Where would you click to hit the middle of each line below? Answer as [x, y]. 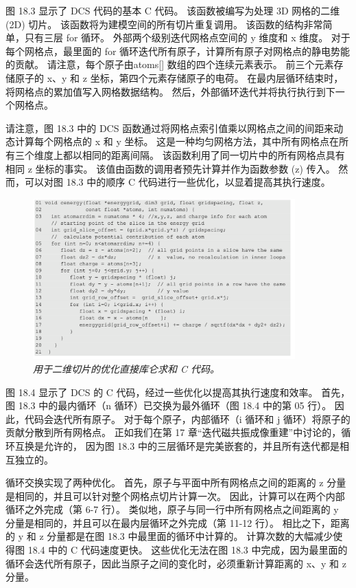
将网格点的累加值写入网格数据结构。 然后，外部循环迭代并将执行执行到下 [170, 91]
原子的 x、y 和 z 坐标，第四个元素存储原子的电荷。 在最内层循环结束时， [179, 77]
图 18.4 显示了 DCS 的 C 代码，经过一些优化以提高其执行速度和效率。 [162, 392]
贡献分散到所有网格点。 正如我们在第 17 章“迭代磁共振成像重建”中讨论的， [174, 432]
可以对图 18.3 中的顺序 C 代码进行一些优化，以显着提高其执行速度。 [177, 182]
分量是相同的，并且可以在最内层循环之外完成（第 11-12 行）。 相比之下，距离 [178, 522]
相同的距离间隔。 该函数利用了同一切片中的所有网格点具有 [213, 154]
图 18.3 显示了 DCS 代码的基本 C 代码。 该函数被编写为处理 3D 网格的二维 [173, 10]
